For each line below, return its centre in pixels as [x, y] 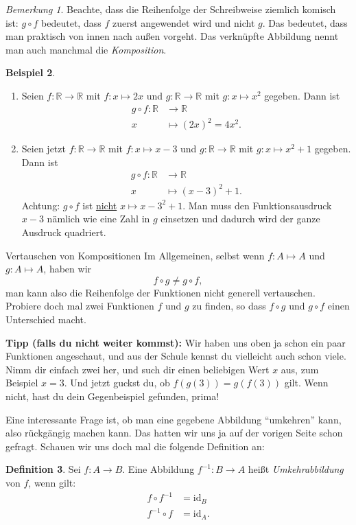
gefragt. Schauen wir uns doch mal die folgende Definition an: [135, 446]
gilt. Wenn [306, 383]
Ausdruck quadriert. [64, 232]
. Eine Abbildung [158, 469]
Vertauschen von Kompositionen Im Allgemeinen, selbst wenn [135, 255]
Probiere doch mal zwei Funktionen [80, 306]
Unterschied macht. [46, 319]
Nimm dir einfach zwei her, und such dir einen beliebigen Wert [138, 369]
